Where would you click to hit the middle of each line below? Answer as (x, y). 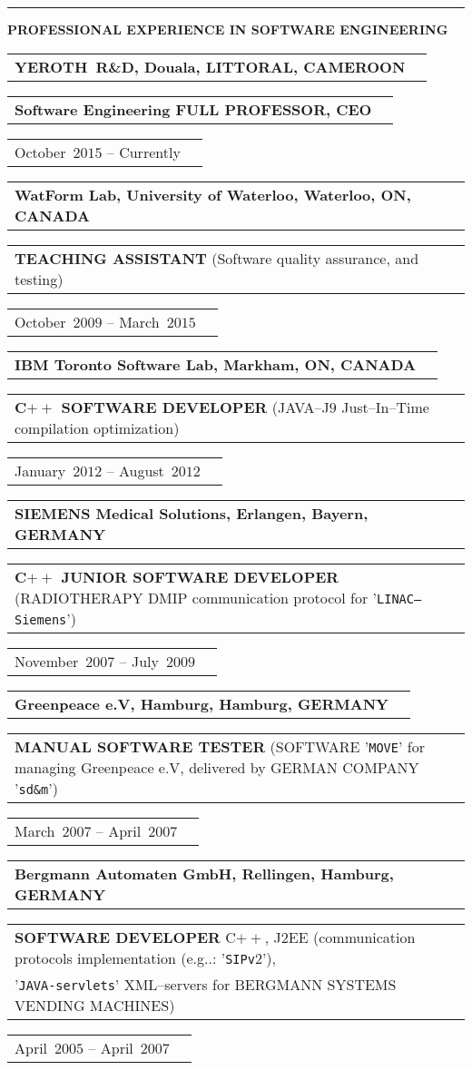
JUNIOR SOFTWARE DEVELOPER (200, 576)
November (47, 661)
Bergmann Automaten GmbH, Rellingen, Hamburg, (204, 873)
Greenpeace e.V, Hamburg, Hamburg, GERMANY (202, 703)
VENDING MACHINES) (95, 1005)
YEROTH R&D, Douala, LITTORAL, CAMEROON (210, 66)
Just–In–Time (385, 407)
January (40, 470)
